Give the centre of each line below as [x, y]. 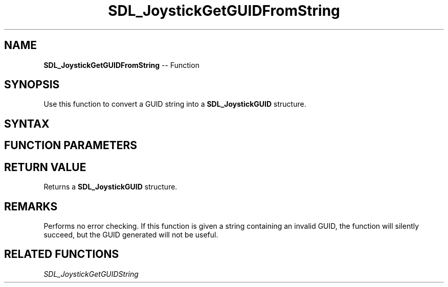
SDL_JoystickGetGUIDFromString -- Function [121, 65]
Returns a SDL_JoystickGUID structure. [110, 187]
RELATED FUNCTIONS [62, 254]
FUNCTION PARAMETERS [71, 146]
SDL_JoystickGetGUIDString [91, 274]
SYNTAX [27, 124]
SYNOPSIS [32, 85]
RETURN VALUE [45, 167]
